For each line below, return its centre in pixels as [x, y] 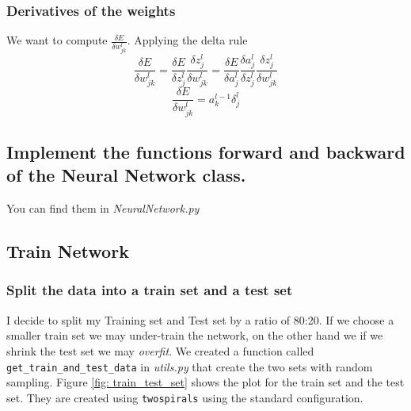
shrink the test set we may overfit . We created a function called [160, 350]
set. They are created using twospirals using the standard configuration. [185, 397]
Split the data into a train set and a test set [150, 290]
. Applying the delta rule [187, 40]
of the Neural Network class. [126, 175]
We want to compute [57, 40]
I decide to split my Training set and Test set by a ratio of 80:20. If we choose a [200, 319]
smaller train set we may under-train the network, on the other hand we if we [195, 335]
